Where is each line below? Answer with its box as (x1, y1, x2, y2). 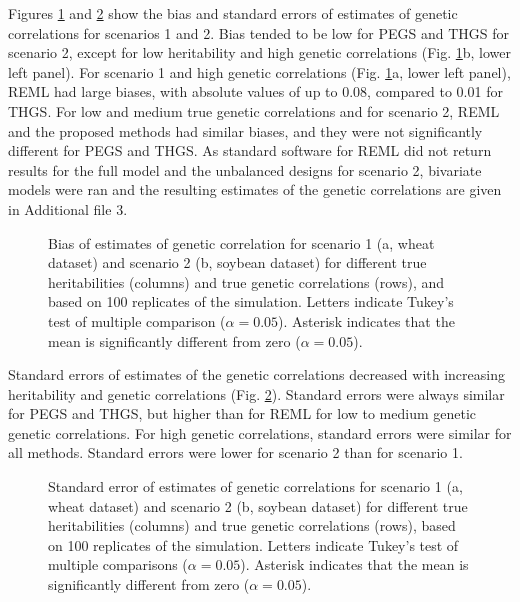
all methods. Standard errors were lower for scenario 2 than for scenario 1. (8, 442, 463, 463)
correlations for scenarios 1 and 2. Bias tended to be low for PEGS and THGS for (8, 22, 510, 43)
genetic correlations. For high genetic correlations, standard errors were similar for (8, 422, 512, 443)
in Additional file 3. (8, 198, 128, 219)
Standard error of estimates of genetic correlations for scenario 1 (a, (48, 476, 463, 497)
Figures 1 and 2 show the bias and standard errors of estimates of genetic (8, 3, 458, 23)
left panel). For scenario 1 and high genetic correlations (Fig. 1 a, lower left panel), (8, 61, 511, 82)
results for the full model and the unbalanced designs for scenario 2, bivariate (8, 159, 482, 180)
